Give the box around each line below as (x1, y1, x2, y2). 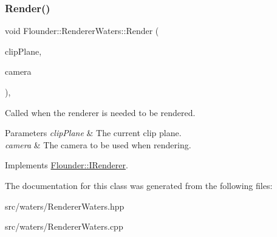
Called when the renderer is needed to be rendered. (5, 106, 196, 118)
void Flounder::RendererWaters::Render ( (5, 24, 159, 37)
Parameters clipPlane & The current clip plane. (5, 126, 182, 139)
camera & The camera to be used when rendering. (5, 138, 191, 151)
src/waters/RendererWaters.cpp (5, 220, 123, 233)
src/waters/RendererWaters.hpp (5, 199, 125, 212)
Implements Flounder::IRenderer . (5, 159, 128, 171)
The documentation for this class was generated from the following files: (5, 179, 273, 191)
